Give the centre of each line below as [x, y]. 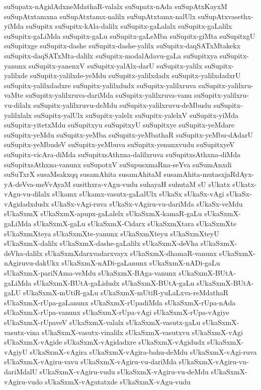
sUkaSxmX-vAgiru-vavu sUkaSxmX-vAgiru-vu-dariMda [90, 362]
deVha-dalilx [23, 253]
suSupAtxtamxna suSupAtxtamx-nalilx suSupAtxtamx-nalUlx [100, 16]
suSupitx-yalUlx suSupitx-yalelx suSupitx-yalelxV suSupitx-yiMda [136, 115]
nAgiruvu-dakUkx [32, 263]
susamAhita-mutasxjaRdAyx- [209, 174]
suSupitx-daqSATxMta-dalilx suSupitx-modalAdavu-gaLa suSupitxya [111, 55]
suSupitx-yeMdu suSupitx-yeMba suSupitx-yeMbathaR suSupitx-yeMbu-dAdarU [128, 134]
